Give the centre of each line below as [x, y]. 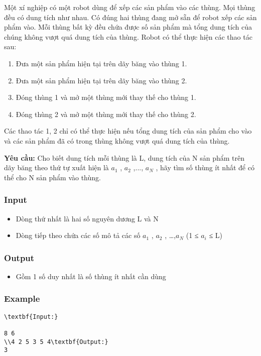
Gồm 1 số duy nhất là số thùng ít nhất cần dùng [91, 276]
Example [22, 299]
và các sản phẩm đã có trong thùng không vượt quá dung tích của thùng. [117, 140]
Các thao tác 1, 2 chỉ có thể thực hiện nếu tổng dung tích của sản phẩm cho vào [128, 131]
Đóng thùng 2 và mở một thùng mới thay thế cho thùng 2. [106, 114]
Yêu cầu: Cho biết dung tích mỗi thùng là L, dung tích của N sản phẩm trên [124, 157]
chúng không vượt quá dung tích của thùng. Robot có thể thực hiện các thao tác [128, 36]
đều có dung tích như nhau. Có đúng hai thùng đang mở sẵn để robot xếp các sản [130, 17]
